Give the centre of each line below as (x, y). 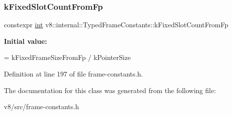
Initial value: (26, 41)
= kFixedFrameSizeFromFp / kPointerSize (68, 57)
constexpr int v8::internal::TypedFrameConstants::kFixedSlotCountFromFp (116, 25)
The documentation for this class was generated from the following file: (110, 90)
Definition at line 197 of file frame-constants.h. (74, 74)
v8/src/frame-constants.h (41, 106)
